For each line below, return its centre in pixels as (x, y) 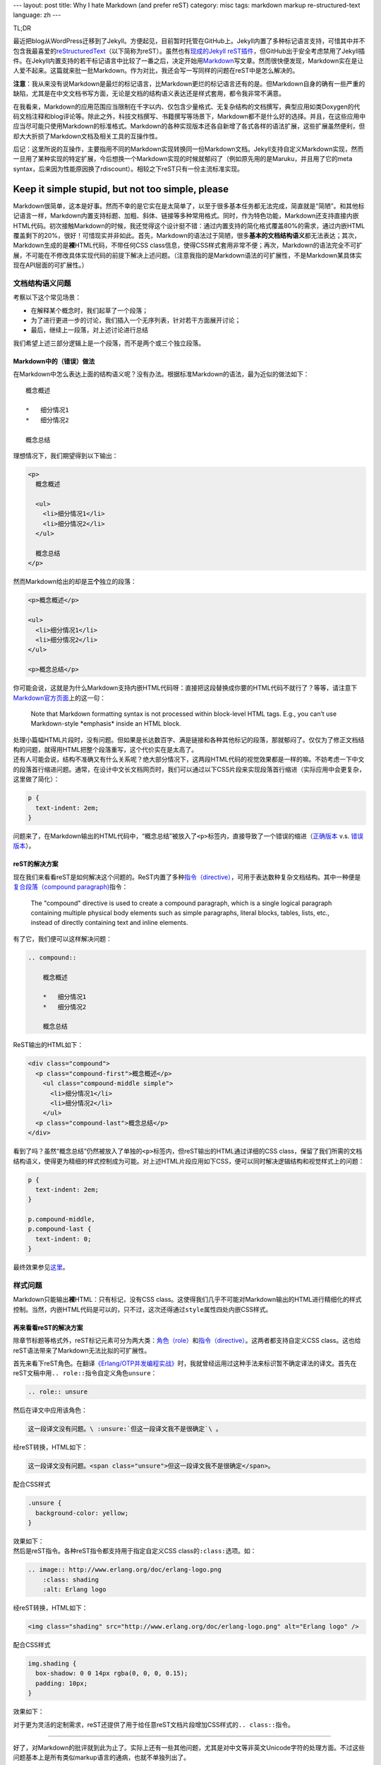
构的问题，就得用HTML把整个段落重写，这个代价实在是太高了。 (105, 750)
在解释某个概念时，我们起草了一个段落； (89, 310)
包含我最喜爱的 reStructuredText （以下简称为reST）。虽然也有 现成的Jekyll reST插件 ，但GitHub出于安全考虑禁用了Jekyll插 (189, 51)
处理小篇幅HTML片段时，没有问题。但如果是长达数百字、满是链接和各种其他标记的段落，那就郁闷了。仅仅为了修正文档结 (189, 740)
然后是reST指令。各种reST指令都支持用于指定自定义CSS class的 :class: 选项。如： (135, 1551)
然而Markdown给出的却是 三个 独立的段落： (75, 582)
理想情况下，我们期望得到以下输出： (66, 455)
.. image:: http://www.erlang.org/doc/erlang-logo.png (125, 1570)
